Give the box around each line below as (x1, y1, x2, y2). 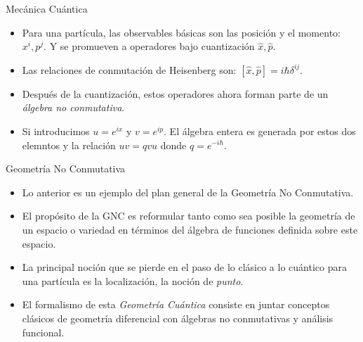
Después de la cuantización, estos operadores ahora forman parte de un (22, 86, 329, 101)
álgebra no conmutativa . (22, 100, 125, 115)
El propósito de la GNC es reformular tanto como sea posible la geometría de (22, 208, 355, 223)
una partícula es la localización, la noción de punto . (22, 273, 244, 288)
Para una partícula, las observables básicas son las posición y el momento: (22, 25, 341, 39)
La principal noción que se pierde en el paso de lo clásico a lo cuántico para (22, 260, 347, 274)
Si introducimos (22, 123, 90, 138)
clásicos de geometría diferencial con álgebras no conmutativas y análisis (22, 310, 334, 325)
